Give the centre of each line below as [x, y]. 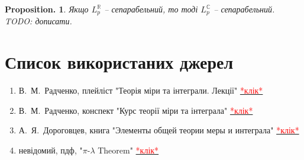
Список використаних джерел [119, 62]
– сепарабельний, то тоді [151, 9]
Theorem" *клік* [128, 150]
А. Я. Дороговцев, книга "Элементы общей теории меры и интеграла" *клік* [159, 130]
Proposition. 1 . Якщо [47, 9]
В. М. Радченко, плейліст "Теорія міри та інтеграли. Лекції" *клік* [141, 90]
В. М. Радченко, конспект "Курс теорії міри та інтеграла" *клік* [136, 110]
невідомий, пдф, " [51, 150]
